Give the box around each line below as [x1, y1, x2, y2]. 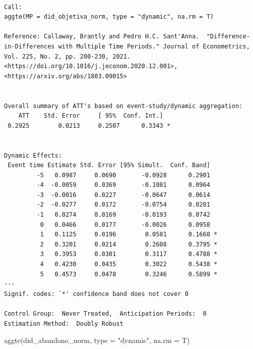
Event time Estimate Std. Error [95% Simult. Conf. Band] [8, 162, 211, 169]
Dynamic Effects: [4, 152, 62, 159]
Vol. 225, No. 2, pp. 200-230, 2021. [4, 53, 131, 60]
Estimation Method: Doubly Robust [4, 320, 124, 327]
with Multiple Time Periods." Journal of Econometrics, [58, 42, 250, 50]
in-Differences [4, 42, 55, 50]
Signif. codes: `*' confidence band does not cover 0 [4, 290, 189, 297]
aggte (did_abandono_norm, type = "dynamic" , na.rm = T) [4, 335, 190, 345]
